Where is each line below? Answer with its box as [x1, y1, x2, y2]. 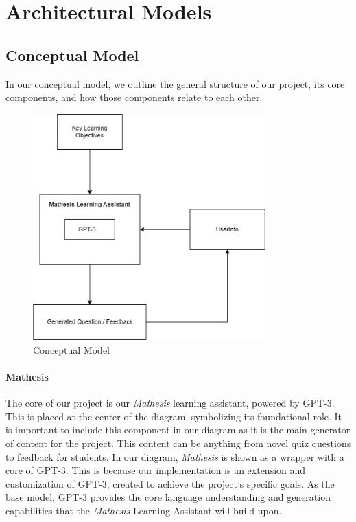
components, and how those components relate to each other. [5, 90, 263, 104]
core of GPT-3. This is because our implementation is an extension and [5, 463, 306, 477]
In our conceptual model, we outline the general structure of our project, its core [5, 76, 345, 91]
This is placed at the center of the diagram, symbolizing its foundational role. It [5, 409, 342, 423]
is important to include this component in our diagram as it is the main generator [5, 422, 351, 437]
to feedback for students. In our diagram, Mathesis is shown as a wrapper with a [5, 449, 344, 464]
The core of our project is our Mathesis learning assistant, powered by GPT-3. [5, 396, 335, 410]
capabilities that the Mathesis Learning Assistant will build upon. [5, 503, 282, 517]
